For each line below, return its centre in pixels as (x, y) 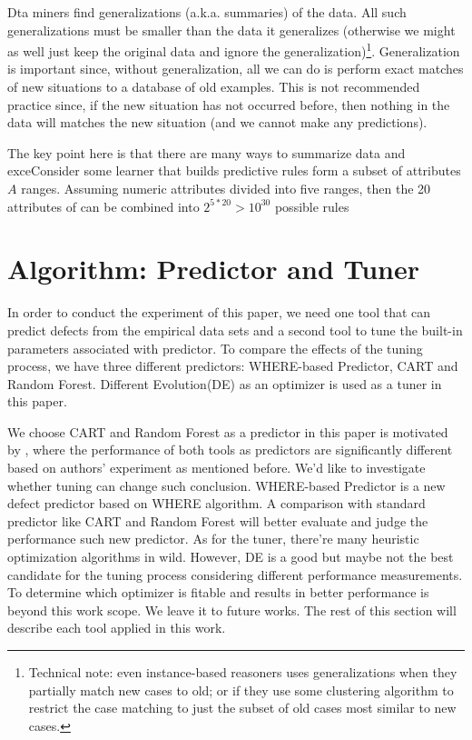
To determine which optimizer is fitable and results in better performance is (218, 592)
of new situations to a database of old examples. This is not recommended (214, 87)
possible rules (312, 206)
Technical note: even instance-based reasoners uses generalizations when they (243, 672)
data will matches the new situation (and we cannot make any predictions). (217, 122)
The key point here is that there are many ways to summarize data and (206, 152)
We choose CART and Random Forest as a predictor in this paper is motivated (228, 431)
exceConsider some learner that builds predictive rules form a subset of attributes (234, 170)
